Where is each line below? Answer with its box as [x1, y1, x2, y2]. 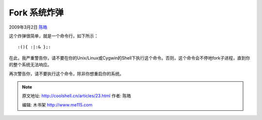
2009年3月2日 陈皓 [9, 24, 48, 30]
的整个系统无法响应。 [9, 62, 52, 68]
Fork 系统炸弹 [9, 7, 64, 18]
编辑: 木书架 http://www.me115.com [22, 102, 93, 107]
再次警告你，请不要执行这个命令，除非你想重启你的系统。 [9, 71, 124, 76]
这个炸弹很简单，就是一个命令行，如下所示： [9, 33, 98, 39]
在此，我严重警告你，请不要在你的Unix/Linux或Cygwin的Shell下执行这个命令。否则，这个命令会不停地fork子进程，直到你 [9, 55, 250, 60]
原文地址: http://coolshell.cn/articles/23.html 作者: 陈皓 [22, 93, 131, 99]
